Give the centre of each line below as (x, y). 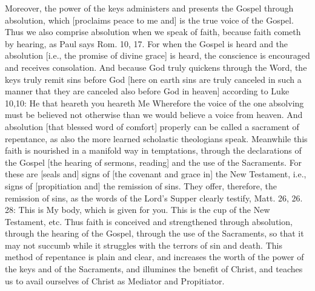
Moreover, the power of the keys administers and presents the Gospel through (149, 8)
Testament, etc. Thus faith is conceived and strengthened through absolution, (149, 221)
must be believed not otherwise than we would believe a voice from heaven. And (154, 115)
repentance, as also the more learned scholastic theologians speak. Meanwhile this (156, 138)
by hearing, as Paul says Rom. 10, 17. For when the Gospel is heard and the (147, 43)
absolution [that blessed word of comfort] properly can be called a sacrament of (152, 126)
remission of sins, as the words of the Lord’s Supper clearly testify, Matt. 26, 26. (154, 198)
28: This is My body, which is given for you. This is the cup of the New (138, 210)
